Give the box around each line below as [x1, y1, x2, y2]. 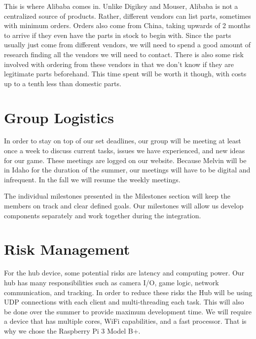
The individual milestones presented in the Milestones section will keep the [4, 191, 230, 201]
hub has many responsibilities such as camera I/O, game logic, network [4, 277, 219, 287]
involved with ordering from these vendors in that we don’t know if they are [4, 59, 234, 69]
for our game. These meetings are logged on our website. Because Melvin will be [4, 155, 247, 165]
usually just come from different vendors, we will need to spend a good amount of [4, 39, 251, 50]
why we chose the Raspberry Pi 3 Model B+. [4, 325, 141, 336]
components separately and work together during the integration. [4, 210, 201, 220]
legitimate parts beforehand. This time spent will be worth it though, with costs [4, 68, 247, 79]
